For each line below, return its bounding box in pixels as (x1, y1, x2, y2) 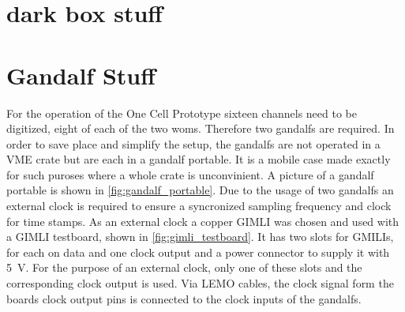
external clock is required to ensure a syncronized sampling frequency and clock (6, 197, 392, 214)
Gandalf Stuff (6, 58, 156, 91)
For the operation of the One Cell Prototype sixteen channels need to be (6, 104, 357, 121)
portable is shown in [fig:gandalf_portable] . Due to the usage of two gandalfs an (6, 182, 394, 198)
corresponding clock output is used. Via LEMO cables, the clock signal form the (6, 275, 394, 291)
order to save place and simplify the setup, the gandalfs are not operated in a (6, 135, 381, 152)
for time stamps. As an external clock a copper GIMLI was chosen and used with (6, 212, 399, 229)
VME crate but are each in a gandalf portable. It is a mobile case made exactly (6, 151, 391, 167)
